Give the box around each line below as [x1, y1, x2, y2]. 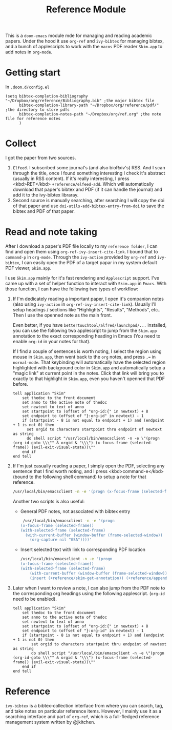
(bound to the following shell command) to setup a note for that [12, 473, 146, 480]
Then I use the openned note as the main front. [12, 312, 112, 318]
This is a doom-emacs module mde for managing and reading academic [5, 32, 153, 39]
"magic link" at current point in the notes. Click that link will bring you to [12, 370, 164, 376]
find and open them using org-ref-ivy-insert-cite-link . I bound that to [5, 249, 158, 254]
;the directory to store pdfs [5, 107, 70, 112]
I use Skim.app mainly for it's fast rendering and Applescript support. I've [5, 275, 160, 281]
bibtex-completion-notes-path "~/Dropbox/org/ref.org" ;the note [18, 112, 161, 117]
